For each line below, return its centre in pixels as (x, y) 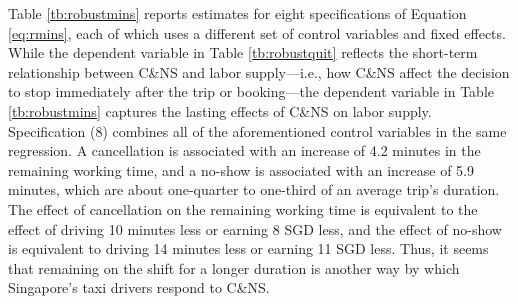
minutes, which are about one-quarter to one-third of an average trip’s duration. (254, 189)
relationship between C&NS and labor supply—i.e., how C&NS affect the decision (259, 71)
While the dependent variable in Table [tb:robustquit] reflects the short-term (243, 52)
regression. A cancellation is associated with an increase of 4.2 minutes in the (244, 150)
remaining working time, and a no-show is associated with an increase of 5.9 (241, 169)
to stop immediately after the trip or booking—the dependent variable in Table (251, 91)
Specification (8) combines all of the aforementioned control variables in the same (257, 130)
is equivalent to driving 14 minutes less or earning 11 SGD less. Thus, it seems (248, 248)
